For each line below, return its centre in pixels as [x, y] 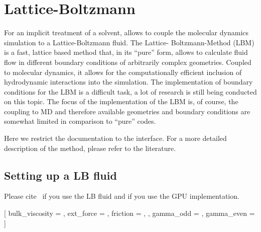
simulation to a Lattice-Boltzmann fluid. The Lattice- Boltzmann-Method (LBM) [129, 42]
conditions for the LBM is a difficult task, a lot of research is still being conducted [130, 91]
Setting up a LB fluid [60, 175]
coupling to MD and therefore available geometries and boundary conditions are [127, 111]
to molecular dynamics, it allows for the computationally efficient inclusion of [123, 72]
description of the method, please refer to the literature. [90, 148]
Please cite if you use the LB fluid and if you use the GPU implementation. [122, 196]
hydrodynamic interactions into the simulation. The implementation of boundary [128, 82]
